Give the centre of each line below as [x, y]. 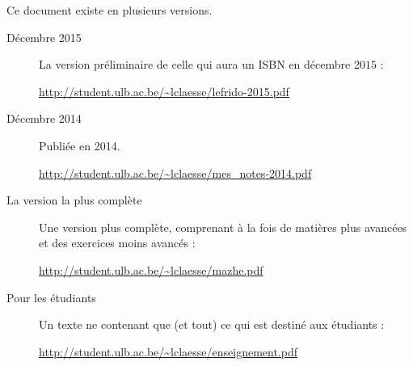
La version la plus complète [74, 200]
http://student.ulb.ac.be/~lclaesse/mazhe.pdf [151, 269]
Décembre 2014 [44, 118]
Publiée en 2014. [80, 145]
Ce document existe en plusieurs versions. [110, 10]
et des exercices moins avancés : [117, 243]
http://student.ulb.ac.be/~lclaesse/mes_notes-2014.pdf [175, 172]
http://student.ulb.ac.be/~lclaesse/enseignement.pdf [169, 351]
